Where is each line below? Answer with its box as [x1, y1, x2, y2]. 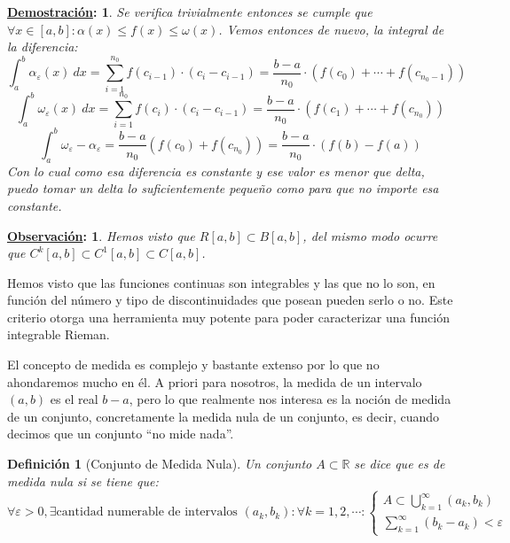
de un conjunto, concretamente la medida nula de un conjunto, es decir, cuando [7, 407, 440, 425]
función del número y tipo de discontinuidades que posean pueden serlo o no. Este [7, 291, 453, 309]
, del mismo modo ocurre [302, 226, 438, 244]
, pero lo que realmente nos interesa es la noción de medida [129, 390, 451, 408]
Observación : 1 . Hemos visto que [7, 226, 195, 244]
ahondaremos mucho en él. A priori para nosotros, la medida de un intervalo [7, 372, 422, 391]
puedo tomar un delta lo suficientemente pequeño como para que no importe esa [7, 179, 439, 198]
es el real [50, 390, 98, 408]
